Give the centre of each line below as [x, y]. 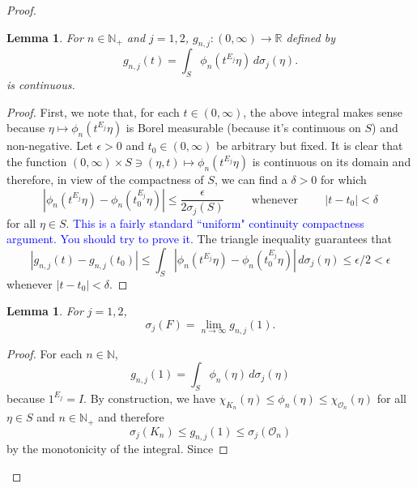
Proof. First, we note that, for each [93, 111]
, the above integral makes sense [323, 111]
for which [343, 179]
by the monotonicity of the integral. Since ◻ [117, 449]
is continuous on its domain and [332, 161]
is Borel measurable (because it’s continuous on [243, 128]
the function [37, 161]
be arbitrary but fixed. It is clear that [309, 146]
